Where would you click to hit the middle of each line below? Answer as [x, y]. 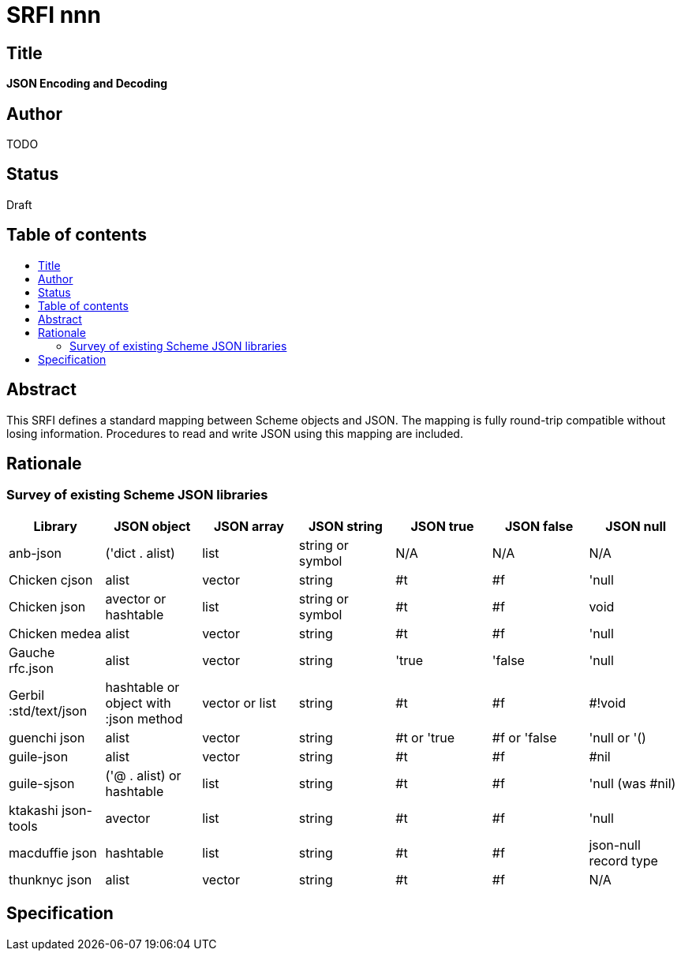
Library [55, 526]
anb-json [35, 553]
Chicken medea [55, 633]
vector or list [239, 703]
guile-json [39, 756]
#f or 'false [524, 737]
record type [623, 860]
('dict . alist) [140, 553]
